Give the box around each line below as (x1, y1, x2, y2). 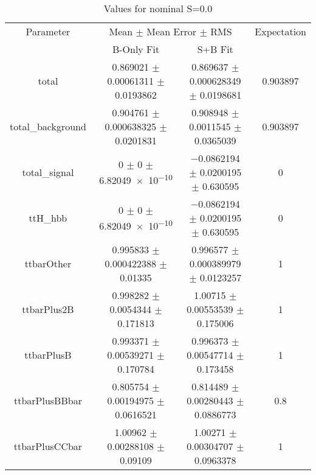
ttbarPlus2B (22, 302, 74, 316)
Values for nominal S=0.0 (103, 1, 213, 15)
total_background (10, 119, 86, 133)
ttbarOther (24, 256, 72, 270)
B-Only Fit (112, 42, 160, 56)
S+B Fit (197, 42, 233, 56)
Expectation (255, 24, 306, 38)
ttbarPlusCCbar (13, 439, 83, 453)
